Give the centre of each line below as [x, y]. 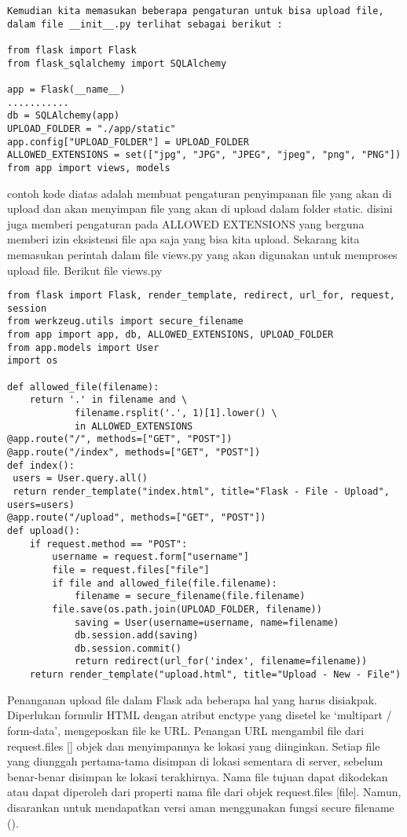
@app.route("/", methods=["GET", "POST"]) [120, 439]
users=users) [41, 504]
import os [33, 361]
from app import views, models [89, 168]
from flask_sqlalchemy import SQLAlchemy [117, 63]
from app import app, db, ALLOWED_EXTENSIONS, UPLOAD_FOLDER [170, 335]
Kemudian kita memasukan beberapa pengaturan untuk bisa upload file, [196, 11]
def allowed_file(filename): [83, 387]
